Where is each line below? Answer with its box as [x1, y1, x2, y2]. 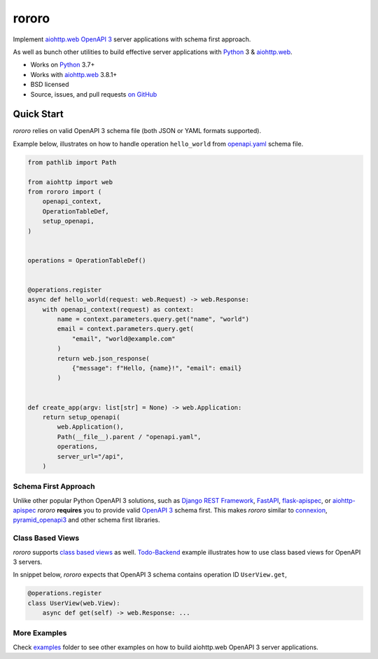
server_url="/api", [57, 452, 124, 460]
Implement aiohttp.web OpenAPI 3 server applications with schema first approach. [13, 35, 251, 43]
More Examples [13, 628, 67, 638]
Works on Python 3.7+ [30, 60, 95, 69]
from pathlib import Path [27, 158, 117, 166]
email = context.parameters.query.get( [57, 325, 194, 333]
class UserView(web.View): [27, 599, 120, 607]
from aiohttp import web [27, 178, 113, 186]
